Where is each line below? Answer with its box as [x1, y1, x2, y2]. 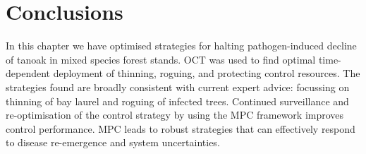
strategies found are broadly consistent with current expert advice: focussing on [6, 79, 350, 94]
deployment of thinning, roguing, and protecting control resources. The [53, 66, 360, 81]
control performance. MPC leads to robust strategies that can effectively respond [6, 121, 355, 136]
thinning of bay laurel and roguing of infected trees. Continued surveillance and [6, 93, 349, 108]
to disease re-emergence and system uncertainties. [6, 135, 220, 150]
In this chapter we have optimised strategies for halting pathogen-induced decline [6, 38, 357, 53]
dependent [6, 66, 51, 81]
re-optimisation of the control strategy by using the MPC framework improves [6, 107, 344, 122]
